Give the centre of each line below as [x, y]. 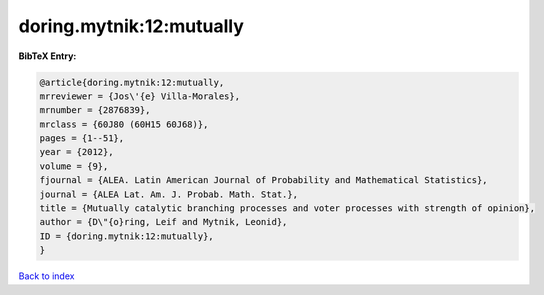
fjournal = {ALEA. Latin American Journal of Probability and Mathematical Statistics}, [264, 180]
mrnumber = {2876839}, [95, 110]
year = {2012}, [76, 152]
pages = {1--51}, [82, 138]
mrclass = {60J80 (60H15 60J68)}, [124, 124]
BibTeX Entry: [47, 56]
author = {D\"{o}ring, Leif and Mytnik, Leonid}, [163, 222]
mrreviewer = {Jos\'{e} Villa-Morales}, [139, 96]
